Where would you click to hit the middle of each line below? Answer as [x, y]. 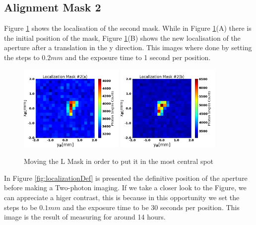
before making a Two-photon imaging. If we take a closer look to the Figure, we [125, 187]
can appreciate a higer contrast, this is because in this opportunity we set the [122, 197]
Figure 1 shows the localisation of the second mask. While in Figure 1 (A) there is [128, 28]
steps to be [21, 207]
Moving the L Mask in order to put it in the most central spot [119, 161]
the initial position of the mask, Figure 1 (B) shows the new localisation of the [122, 37]
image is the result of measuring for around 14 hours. [85, 217]
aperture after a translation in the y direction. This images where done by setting [128, 47]
